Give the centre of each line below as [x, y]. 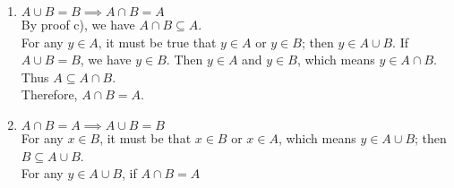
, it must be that [146, 137]
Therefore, [49, 94]
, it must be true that [157, 42]
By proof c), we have [78, 24]
